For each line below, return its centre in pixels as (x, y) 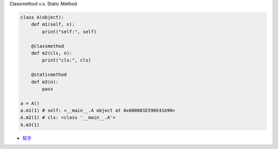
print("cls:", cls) (66, 60)
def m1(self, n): (53, 25)
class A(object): (42, 17)
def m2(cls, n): (51, 53)
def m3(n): (45, 82)
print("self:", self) (69, 31)
